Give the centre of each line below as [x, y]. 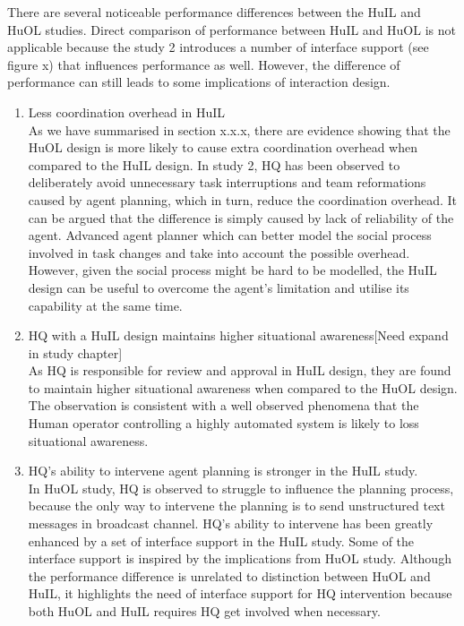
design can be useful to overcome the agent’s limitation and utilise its [219, 287]
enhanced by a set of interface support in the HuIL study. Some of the [221, 540]
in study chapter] [75, 352]
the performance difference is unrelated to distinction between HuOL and [229, 575]
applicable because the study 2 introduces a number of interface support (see [218, 47]
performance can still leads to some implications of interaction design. [199, 82]
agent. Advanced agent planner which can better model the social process [230, 235]
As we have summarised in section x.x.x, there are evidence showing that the [239, 129]
